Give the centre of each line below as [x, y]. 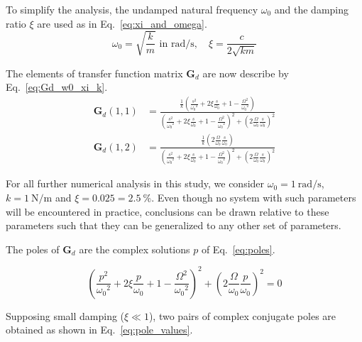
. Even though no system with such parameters [254, 198]
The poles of [33, 249]
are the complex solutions [135, 249]
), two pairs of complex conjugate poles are [242, 315]
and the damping [311, 9]
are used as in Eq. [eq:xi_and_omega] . [122, 23]
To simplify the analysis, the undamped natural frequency [132, 9]
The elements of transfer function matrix [94, 73]
